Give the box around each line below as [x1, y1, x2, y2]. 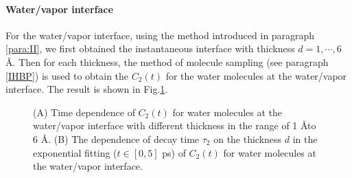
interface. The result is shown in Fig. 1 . [5, 82, 168, 96]
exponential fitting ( [33, 145, 117, 159]
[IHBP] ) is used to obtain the [5, 68, 129, 82]
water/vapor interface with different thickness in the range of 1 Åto [33, 118, 316, 133]
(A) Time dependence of [33, 104, 135, 119]
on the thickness [213, 131, 282, 146]
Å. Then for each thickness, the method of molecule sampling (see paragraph [5, 54, 329, 69]
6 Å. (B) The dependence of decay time [33, 131, 200, 146]
